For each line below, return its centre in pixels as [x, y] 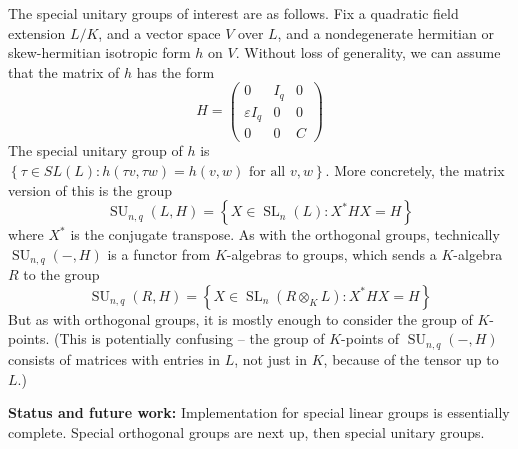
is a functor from [159, 253]
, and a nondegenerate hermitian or [385, 32]
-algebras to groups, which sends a [331, 253]
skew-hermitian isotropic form [99, 52]
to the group [61, 274]
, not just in [271, 358]
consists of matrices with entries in [114, 358]
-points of [370, 338]
